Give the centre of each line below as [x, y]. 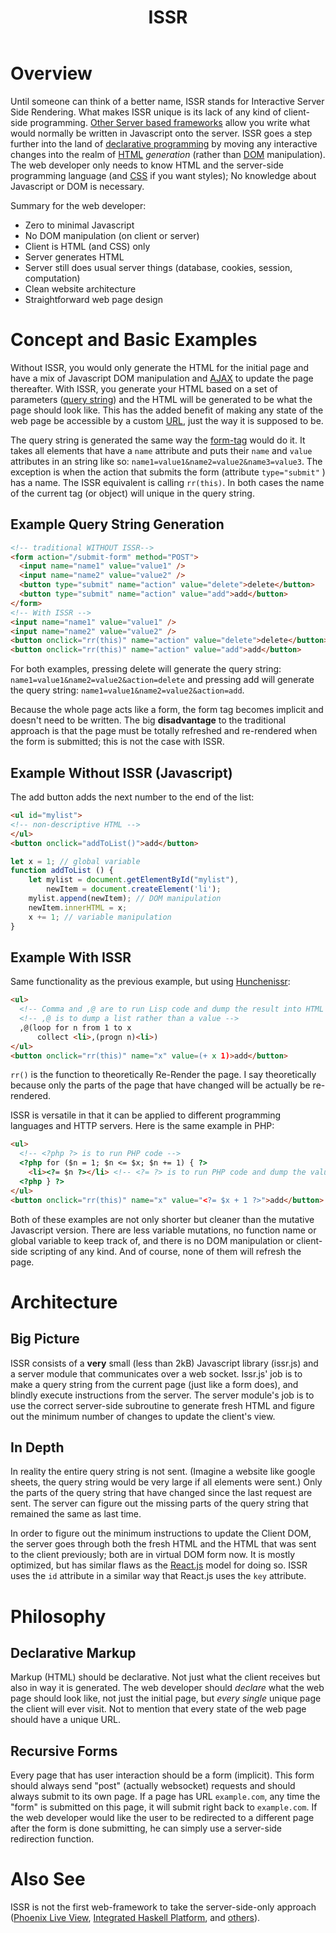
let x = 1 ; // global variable [75, 861]
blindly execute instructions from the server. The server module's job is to [162, 1395]
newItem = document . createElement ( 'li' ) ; [134, 889]
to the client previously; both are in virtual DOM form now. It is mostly [153, 1555]
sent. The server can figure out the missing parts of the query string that [159, 1503]
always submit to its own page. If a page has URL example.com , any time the [165, 1797]
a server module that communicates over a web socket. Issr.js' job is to [156, 1373]
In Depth [37, 1447]
